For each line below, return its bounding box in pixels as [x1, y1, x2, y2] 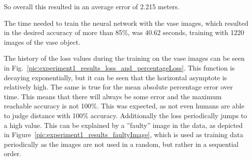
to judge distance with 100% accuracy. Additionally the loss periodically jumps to [4, 110, 247, 120]
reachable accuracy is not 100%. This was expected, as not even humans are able [4, 101, 245, 111]
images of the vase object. [4, 36, 81, 47]
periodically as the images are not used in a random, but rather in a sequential [4, 139, 239, 149]
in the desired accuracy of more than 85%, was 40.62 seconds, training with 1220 [4, 27, 244, 37]
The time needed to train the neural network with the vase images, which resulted [4, 18, 249, 28]
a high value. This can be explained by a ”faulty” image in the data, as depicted [4, 120, 243, 130]
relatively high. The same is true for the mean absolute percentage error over [4, 82, 233, 92]
